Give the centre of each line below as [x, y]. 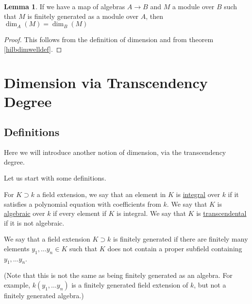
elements [17, 248]
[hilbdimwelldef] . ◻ [33, 49]
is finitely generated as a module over [83, 16]
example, [17, 285]
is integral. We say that [151, 213]
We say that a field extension [47, 239]
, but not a [210, 285]
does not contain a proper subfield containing [175, 248]
